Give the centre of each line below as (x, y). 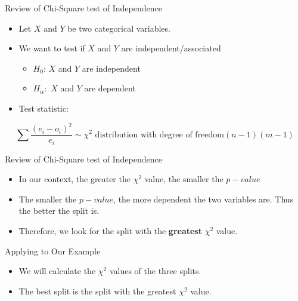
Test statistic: (44, 108)
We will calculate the (57, 271)
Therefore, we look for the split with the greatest (110, 230)
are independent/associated (171, 48)
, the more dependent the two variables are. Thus (204, 199)
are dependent (110, 88)
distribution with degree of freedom (159, 135)
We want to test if (52, 48)
